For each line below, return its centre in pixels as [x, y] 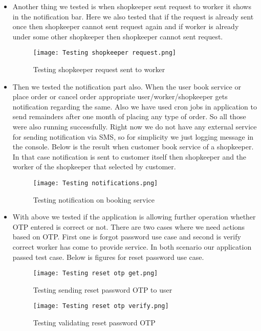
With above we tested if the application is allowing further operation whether [134, 217]
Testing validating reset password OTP [94, 323]
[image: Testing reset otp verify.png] [101, 306]
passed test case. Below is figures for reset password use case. [108, 257]
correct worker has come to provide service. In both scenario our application [132, 247]
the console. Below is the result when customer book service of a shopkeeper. [133, 147]
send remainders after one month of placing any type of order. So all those [129, 116]
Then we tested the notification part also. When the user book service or [127, 86]
